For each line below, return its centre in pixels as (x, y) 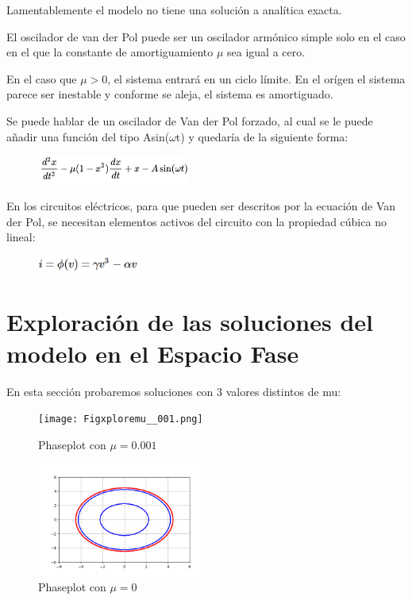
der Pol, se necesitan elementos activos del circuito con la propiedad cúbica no (196, 221)
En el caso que (42, 78)
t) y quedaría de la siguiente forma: (262, 136)
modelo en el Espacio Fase (153, 353)
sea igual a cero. (266, 52)
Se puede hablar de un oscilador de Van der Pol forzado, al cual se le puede (190, 120)
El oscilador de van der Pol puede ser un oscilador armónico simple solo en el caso (206, 36)
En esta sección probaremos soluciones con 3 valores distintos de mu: (174, 391)
